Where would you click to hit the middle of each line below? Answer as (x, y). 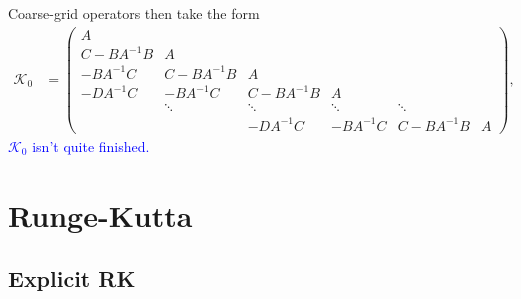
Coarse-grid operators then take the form (134, 13)
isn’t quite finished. (91, 145)
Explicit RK (72, 278)
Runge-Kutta (100, 214)
